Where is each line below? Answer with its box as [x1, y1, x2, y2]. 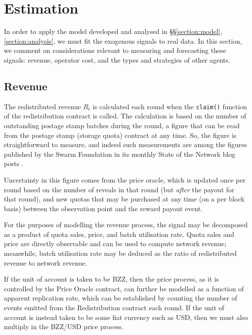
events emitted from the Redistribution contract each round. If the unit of [4, 302, 224, 313]
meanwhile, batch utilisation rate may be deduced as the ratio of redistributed [4, 248, 237, 258]
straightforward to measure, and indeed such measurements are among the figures [4, 139, 247, 150]
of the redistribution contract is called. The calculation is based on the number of [4, 111, 247, 121]
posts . [4, 158, 24, 168]
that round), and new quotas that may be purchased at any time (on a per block [4, 194, 245, 204]
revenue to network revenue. [4, 257, 87, 268]
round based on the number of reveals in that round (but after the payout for [4, 184, 235, 194]
